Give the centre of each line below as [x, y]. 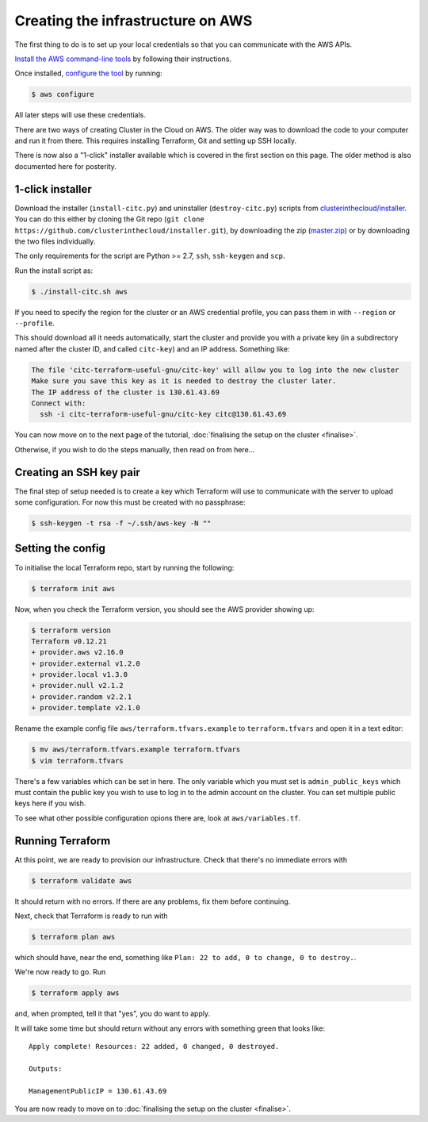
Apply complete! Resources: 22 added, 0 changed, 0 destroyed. [154, 1047]
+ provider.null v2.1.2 [78, 686]
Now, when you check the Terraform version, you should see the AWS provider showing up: [164, 609]
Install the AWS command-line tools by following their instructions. [123, 59]
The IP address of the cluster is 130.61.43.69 [125, 392]
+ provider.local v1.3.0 [80, 675]
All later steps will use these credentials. [80, 115]
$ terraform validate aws [82, 880]
